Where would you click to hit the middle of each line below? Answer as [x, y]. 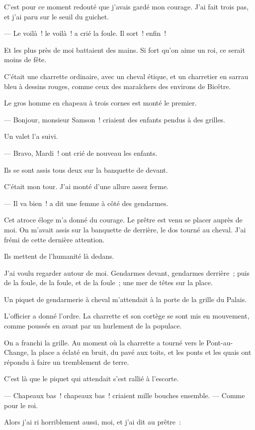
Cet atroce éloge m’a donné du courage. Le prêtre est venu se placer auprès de [123, 220]
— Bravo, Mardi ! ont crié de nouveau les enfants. [81, 153]
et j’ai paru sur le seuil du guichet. [57, 16]
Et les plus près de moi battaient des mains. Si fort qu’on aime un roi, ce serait [125, 50]
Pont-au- [220, 342]
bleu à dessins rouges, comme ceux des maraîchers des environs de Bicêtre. [118, 86]
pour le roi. [21, 405]
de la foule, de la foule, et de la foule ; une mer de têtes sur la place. [108, 282]
